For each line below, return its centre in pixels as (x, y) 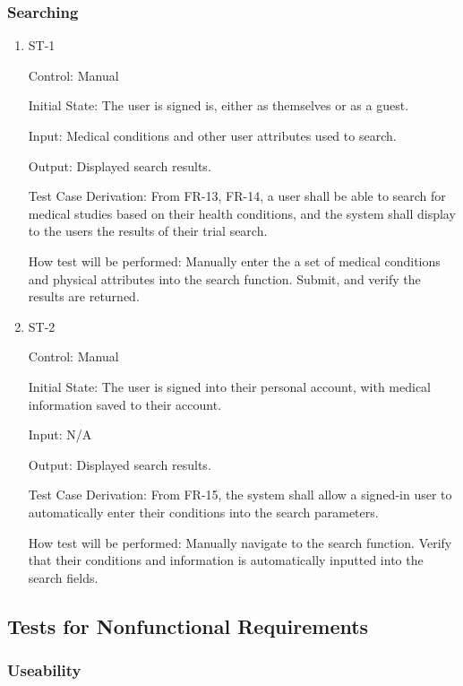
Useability (44, 669)
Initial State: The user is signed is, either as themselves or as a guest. (219, 105)
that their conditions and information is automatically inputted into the (226, 560)
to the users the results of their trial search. (148, 231)
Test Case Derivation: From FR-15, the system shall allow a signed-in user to (240, 495)
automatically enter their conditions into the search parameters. (203, 512)
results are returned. (84, 296)
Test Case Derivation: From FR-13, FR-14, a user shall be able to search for (237, 196)
